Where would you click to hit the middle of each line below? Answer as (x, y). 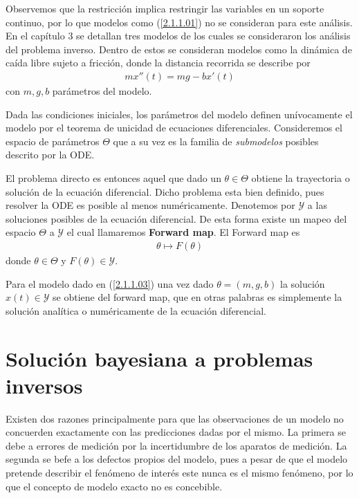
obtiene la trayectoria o (301, 177)
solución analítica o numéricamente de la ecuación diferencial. (136, 310)
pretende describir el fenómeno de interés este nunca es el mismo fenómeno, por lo (179, 473)
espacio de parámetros (53, 141)
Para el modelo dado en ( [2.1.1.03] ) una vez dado (110, 283)
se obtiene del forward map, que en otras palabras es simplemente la (197, 297)
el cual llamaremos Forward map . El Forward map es (183, 232)
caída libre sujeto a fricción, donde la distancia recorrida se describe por (158, 63)
